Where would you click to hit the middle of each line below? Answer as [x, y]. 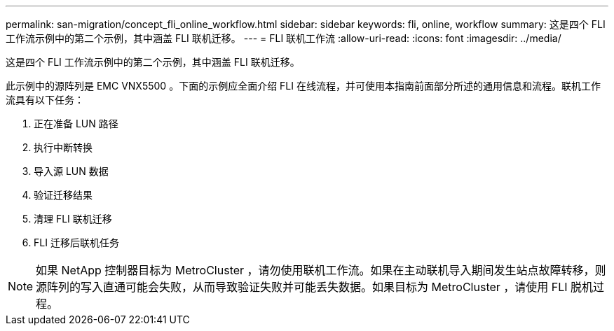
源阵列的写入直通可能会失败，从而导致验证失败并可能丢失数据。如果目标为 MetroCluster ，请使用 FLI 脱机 [315, 287]
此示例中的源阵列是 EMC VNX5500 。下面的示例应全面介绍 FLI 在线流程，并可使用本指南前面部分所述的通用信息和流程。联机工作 [303, 86]
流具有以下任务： [45, 100]
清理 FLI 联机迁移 [73, 219]
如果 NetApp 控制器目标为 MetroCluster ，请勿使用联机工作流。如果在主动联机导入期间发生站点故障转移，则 [321, 270]
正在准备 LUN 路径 [76, 124]
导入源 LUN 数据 [71, 171]
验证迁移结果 [63, 195]
